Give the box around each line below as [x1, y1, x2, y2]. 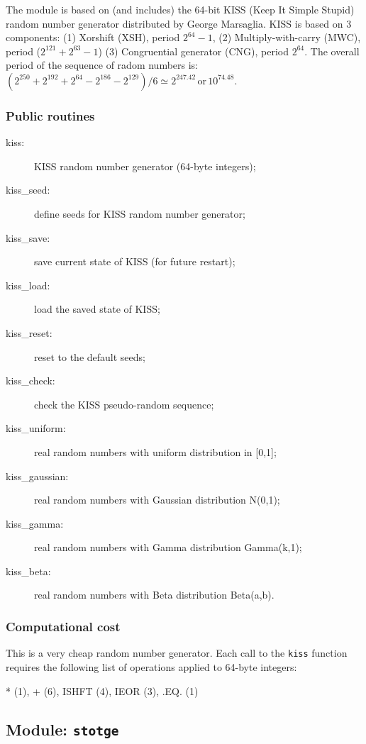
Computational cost [6, 617, 121, 635]
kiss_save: [6, 230, 50, 245]
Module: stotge [6, 718, 119, 740]
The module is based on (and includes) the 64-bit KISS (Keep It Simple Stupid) [6, 2, 355, 16]
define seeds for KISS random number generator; [34, 206, 245, 221]
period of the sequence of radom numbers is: [6, 57, 199, 72]
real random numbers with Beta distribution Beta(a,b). [34, 587, 274, 602]
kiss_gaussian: [6, 468, 69, 483]
